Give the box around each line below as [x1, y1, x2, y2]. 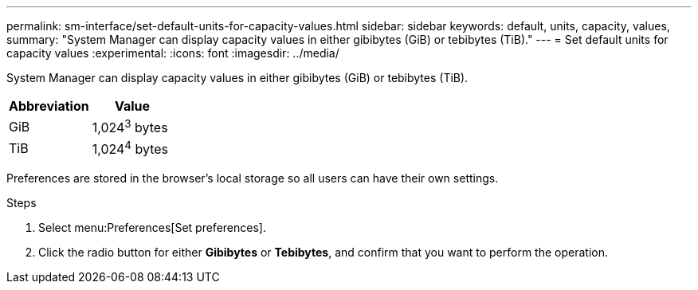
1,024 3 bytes [92, 117, 168, 136]
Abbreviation [9, 98, 89, 114]
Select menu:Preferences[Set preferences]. [38, 220, 266, 234]
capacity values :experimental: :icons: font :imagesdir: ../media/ [6, 46, 339, 60]
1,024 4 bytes [92, 139, 169, 158]
